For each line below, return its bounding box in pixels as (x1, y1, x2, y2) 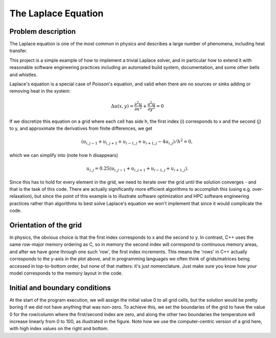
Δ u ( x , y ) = (110, 103, 134, 109)
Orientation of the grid (9, 220, 82, 230)
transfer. (9, 48, 28, 54)
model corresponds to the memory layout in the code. (9, 270, 123, 276)
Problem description (9, 27, 76, 36)
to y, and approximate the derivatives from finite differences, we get (9, 125, 153, 131)
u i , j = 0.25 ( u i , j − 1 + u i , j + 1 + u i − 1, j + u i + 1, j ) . (86, 166, 189, 172)
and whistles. (9, 72, 38, 78)
